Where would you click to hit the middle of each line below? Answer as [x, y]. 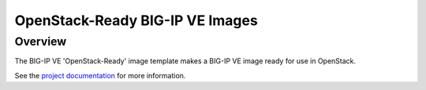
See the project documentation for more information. [100, 75]
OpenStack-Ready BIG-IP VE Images [136, 20]
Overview [41, 41]
